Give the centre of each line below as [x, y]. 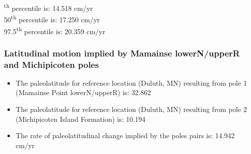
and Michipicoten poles [51, 64]
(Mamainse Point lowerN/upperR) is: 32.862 [83, 92]
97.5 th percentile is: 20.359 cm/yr [55, 30]
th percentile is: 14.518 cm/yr [48, 7]
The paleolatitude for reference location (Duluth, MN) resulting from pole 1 [131, 82]
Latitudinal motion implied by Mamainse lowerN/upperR [122, 53]
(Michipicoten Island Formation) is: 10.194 [81, 119]
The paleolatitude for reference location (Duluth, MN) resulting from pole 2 [131, 109]
